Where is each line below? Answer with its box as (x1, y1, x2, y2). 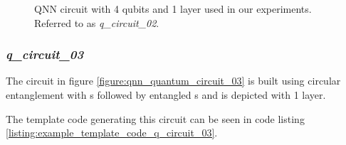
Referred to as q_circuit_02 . (34, 15, 159, 30)
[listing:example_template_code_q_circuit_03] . (6, 125, 218, 140)
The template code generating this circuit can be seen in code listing (6, 111, 305, 126)
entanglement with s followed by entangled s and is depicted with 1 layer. (6, 87, 326, 102)
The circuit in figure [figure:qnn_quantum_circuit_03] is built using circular (6, 73, 341, 88)
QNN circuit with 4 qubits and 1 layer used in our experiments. (34, 1, 312, 16)
